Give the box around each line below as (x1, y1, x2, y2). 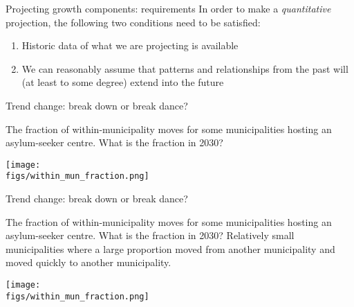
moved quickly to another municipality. (6, 255, 171, 270)
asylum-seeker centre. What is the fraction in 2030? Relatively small (6, 228, 295, 243)
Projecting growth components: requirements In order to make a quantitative (6, 1, 331, 15)
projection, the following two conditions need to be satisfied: (6, 15, 261, 29)
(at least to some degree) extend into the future (21, 75, 224, 89)
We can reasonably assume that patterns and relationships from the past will (21, 61, 348, 76)
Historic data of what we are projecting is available (21, 38, 239, 53)
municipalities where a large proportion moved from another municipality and (6, 241, 335, 256)
